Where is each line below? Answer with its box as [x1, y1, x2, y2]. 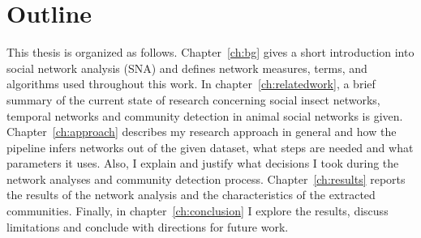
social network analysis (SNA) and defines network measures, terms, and [6, 59, 367, 76]
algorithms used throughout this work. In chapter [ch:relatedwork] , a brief [6, 75, 376, 92]
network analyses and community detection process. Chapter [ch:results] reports [6, 170, 406, 187]
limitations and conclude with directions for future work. [6, 218, 289, 235]
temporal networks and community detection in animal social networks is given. [6, 107, 403, 124]
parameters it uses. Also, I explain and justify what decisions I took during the [6, 155, 399, 172]
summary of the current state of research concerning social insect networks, [6, 91, 380, 108]
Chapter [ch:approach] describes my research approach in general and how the [6, 123, 397, 140]
